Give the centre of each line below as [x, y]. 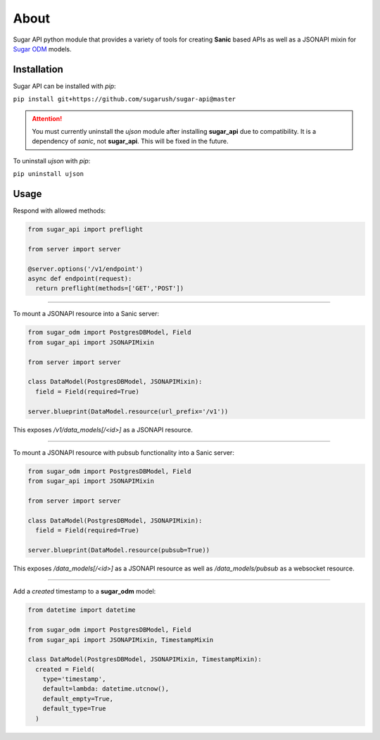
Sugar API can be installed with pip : [64, 86]
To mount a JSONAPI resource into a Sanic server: [86, 314]
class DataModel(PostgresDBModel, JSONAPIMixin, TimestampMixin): [145, 659]
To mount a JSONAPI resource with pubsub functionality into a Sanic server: [124, 452]
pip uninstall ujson [49, 174]
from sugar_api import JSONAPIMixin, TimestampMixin [121, 640]
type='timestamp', [74, 679]
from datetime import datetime [82, 610]
